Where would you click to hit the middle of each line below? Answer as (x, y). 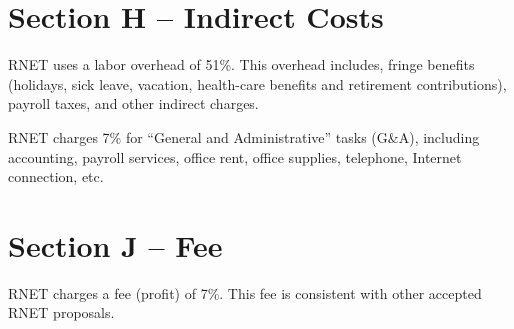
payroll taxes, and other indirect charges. (133, 103)
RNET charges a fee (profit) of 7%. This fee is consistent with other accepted (245, 292)
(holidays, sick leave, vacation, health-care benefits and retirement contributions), (257, 83)
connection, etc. (56, 176)
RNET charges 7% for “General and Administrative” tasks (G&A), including (244, 136)
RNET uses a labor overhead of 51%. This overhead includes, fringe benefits (241, 64)
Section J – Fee (115, 244)
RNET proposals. (61, 312)
